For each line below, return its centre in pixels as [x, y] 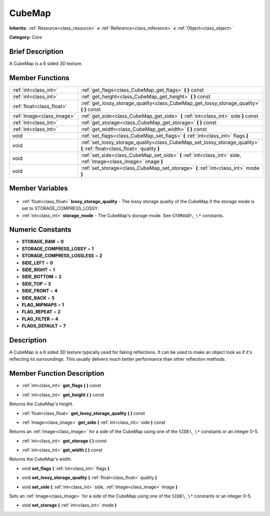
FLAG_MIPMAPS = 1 [43, 305]
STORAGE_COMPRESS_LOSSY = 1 [58, 249]
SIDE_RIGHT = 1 [38, 270]
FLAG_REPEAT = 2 [41, 312]
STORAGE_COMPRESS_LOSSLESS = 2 [62, 256]
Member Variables [38, 188]
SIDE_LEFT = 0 [37, 263]
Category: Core [26, 37]
